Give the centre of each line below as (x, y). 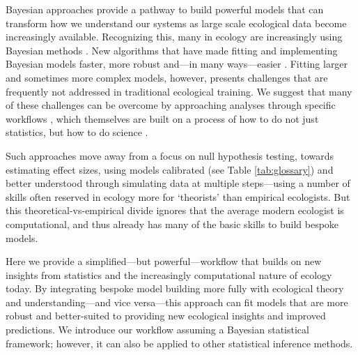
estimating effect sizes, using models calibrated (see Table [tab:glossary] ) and (170, 169)
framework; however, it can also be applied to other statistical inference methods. (179, 343)
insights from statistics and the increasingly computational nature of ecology (169, 274)
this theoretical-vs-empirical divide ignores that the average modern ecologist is (175, 210)
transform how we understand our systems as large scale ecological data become (176, 23)
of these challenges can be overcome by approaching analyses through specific (171, 105)
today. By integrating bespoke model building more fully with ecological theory (175, 288)
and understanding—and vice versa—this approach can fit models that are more (177, 302)
